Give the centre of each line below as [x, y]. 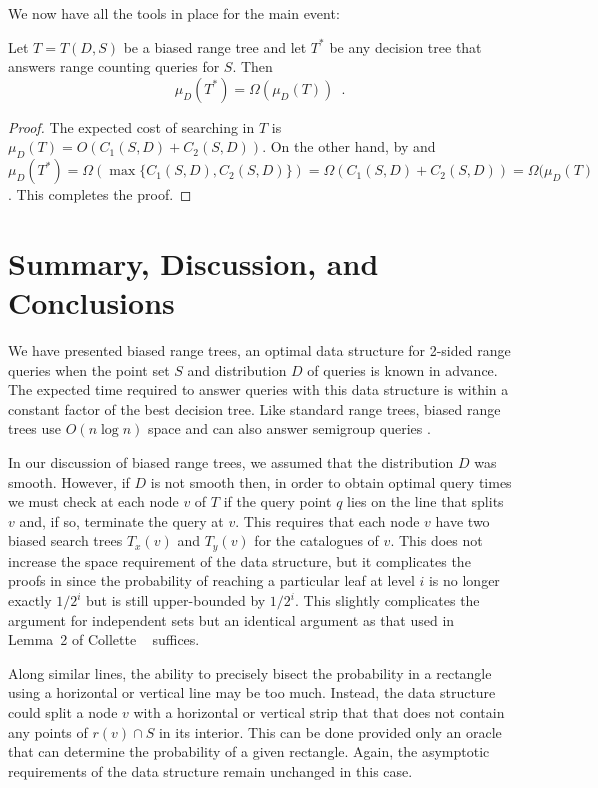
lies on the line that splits [425, 501]
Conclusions [91, 302]
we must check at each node [93, 501]
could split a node [63, 712]
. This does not [436, 540]
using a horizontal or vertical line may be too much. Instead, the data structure [252, 692]
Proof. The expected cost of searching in [131, 126]
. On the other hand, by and [349, 146]
